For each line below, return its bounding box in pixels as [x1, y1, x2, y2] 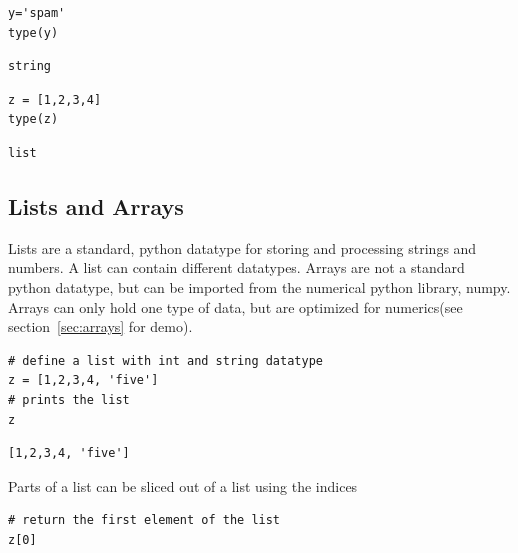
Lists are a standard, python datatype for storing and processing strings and [8, 237, 477, 258]
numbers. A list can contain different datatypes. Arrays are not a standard [8, 257, 465, 278]
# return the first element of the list [8, 513, 281, 528]
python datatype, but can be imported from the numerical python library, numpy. [8, 276, 511, 297]
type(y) [8, 25, 59, 40]
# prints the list [8, 392, 130, 407]
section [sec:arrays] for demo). [8, 316, 193, 337]
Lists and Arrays [8, 190, 184, 221]
